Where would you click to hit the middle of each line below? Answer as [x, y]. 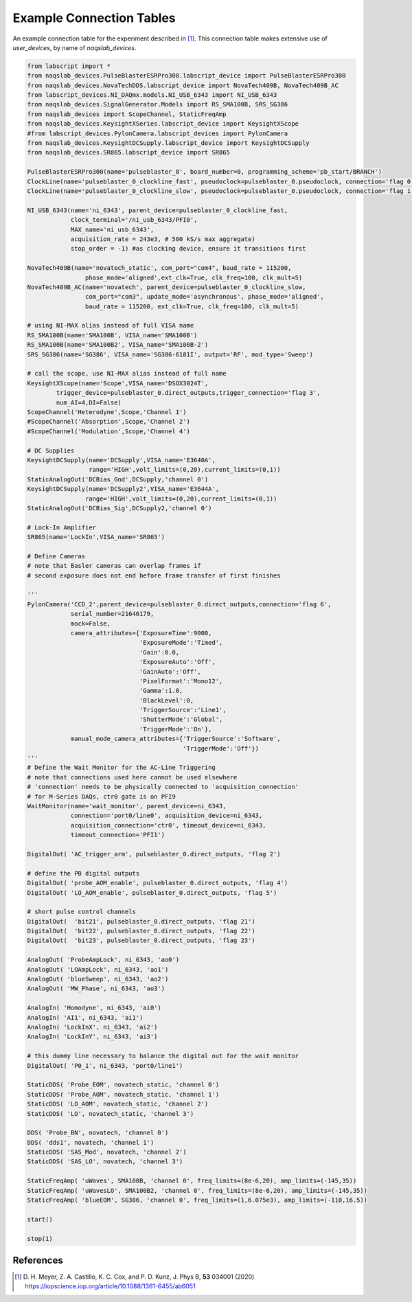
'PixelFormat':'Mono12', [181, 681]
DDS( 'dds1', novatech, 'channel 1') [91, 1142]
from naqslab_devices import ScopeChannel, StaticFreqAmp [127, 114]
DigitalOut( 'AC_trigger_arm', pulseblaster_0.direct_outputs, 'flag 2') [154, 854]
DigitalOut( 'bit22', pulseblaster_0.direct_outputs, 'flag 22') [141, 931]
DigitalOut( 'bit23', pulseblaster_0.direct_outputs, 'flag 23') [141, 940]
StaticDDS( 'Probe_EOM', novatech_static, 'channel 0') [123, 1085]
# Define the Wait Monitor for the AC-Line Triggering [121, 768]
